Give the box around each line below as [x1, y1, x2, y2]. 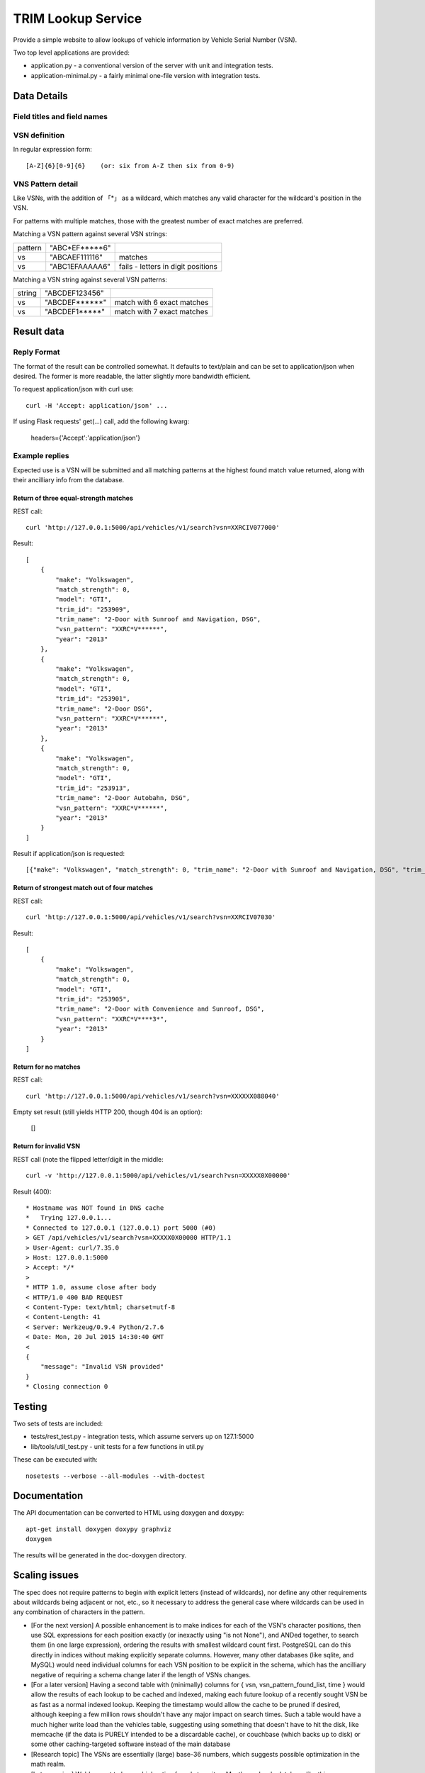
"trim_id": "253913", [55, 784, 131, 792]
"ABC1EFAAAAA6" [50, 261, 111, 271]
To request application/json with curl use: [13, 385, 134, 394]
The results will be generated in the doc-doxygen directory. [13, 1550, 187, 1560]
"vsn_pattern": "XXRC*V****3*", [55, 1015, 168, 1023]
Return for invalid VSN [13, 1142, 81, 1150]
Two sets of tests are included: [13, 1419, 103, 1428]
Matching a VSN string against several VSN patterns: [13, 275, 168, 284]
